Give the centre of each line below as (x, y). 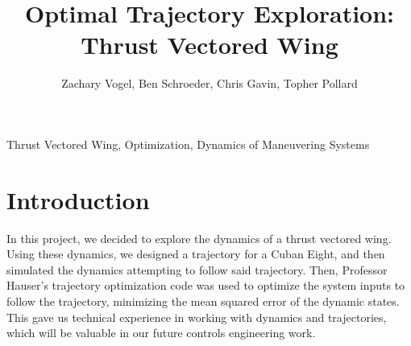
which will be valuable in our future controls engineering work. (161, 333)
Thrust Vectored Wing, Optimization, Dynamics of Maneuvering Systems (188, 144)
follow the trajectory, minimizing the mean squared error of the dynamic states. (203, 301)
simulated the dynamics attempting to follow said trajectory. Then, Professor (197, 269)
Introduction (78, 199)
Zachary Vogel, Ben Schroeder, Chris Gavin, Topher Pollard (210, 83)
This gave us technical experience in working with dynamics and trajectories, (197, 317)
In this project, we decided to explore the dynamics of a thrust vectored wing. (199, 238)
